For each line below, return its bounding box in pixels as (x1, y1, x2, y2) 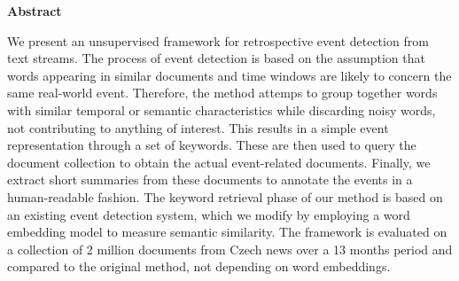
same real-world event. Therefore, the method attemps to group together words (7, 83, 438, 102)
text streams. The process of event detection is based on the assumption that (7, 49, 425, 67)
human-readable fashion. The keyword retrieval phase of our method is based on (7, 187, 443, 206)
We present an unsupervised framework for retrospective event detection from (7, 31, 429, 50)
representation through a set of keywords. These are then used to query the (7, 136, 416, 154)
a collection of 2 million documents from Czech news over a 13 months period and (7, 239, 453, 258)
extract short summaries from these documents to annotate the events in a (7, 170, 413, 189)
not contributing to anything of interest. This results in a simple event (7, 118, 389, 137)
